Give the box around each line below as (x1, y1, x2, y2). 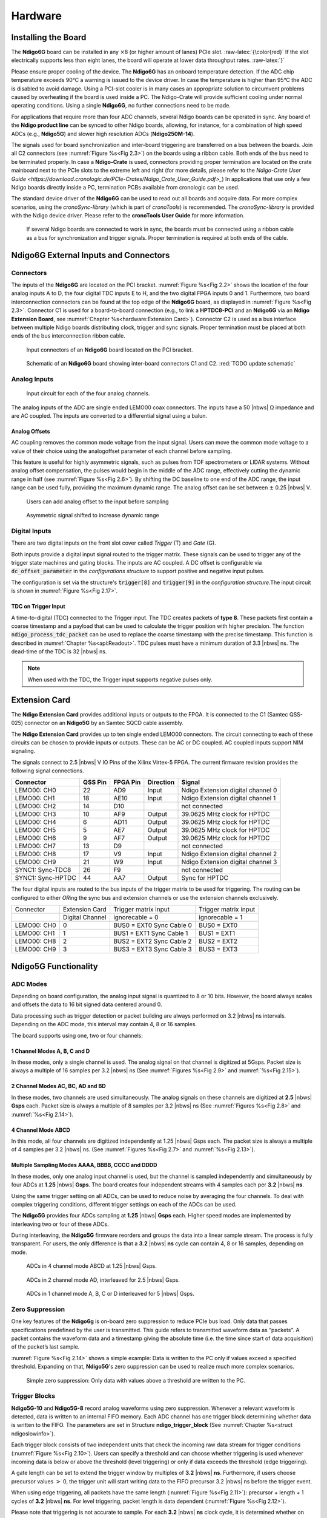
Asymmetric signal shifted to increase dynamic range (26, 512, 160, 519)
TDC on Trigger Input (11, 603, 66, 610)
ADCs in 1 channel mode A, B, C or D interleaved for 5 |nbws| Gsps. (26, 1290, 195, 1298)
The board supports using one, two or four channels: (11, 1032, 144, 1039)
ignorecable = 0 (113, 913, 159, 922)
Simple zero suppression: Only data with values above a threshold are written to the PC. (26, 1377, 245, 1384)
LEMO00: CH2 (15, 802, 56, 811)
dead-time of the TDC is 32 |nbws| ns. (11, 648, 107, 655)
